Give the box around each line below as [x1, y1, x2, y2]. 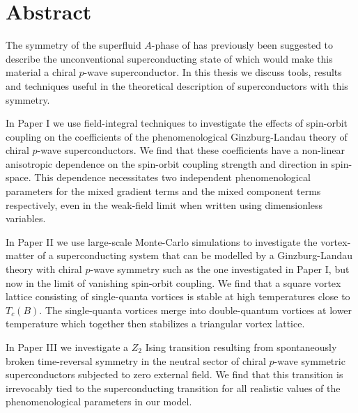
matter [6, 248, 35, 263]
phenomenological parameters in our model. [6, 394, 192, 409]
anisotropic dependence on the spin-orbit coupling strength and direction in [6, 156, 328, 171]
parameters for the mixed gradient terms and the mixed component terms [6, 184, 321, 198]
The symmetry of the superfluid [6, 38, 141, 52]
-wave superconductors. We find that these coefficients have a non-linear [37, 143, 345, 157]
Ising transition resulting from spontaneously [145, 340, 337, 354]
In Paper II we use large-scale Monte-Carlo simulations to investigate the [6, 234, 318, 249]
